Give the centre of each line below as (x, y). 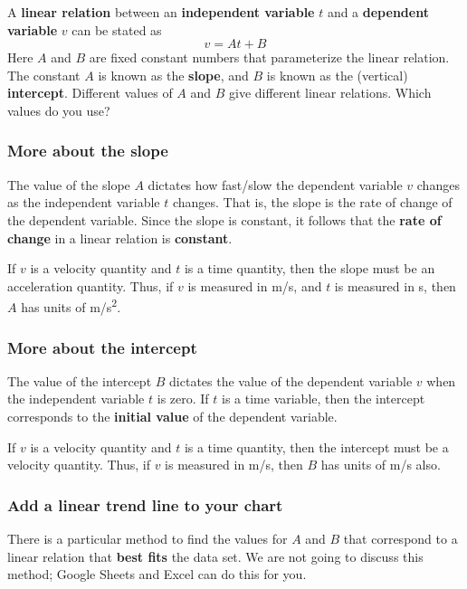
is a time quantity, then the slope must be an (310, 268)
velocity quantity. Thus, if (79, 465)
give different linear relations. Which (330, 93)
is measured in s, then (395, 285)
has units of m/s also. (381, 465)
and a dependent (378, 12)
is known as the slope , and (173, 75)
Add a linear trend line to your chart (145, 504)
